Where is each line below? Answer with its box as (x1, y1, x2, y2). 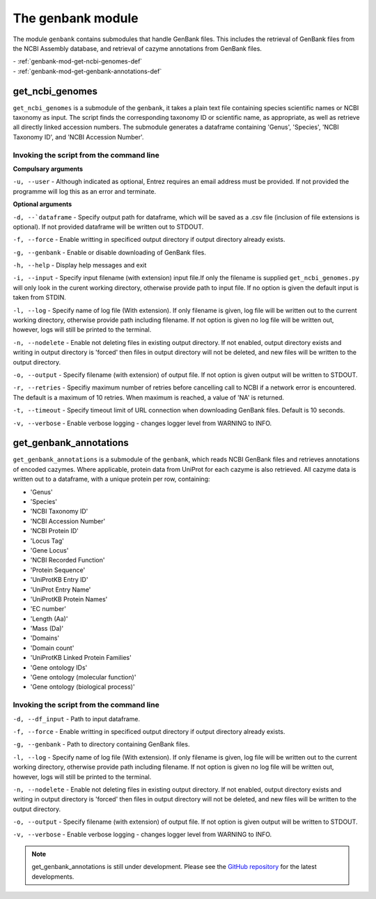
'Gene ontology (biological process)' (30, 683, 135, 691)
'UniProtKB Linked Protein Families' (30, 654, 132, 662)
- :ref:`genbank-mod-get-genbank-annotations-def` (13, 67, 162, 75)
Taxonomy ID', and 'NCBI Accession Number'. (13, 132, 144, 141)
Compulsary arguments (13, 164, 84, 173)
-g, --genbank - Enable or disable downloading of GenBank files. (13, 248, 207, 256)
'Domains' (30, 634, 60, 643)
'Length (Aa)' (30, 614, 68, 623)
